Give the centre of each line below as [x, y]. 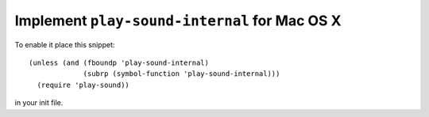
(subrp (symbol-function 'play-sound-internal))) [182, 74]
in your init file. [39, 103]
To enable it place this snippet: [65, 44]
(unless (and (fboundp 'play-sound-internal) [119, 62]
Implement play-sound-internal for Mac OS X [178, 21]
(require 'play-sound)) [83, 85]
